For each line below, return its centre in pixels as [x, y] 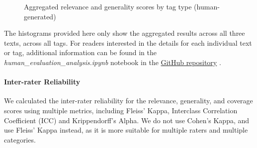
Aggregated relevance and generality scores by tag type [108, 6]
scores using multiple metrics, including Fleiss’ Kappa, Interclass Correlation [121, 110]
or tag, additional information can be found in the [80, 52]
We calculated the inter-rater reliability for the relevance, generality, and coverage [128, 101]
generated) [40, 16]
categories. [20, 139]
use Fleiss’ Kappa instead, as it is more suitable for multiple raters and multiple [126, 130]
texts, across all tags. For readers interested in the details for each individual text [128, 42]
